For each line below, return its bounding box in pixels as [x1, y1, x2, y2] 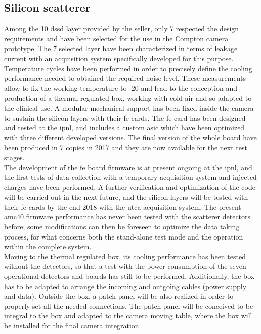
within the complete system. [4, 241, 92, 252]
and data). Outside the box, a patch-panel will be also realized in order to [4, 291, 234, 301]
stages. [4, 152, 25, 162]
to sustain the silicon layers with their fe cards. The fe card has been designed [4, 112, 246, 123]
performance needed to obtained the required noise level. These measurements [4, 73, 246, 83]
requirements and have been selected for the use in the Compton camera [4, 33, 229, 43]
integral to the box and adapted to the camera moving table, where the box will [4, 310, 252, 321]
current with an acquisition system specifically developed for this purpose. [4, 53, 234, 63]
